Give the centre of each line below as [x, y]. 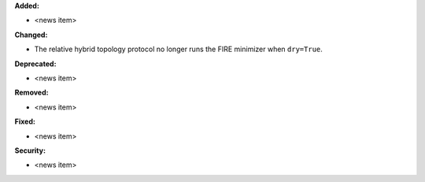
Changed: [31, 35]
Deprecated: [35, 64]
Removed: [31, 93]
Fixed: [25, 121]
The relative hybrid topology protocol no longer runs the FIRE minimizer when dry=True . [178, 49]
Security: [30, 150]
